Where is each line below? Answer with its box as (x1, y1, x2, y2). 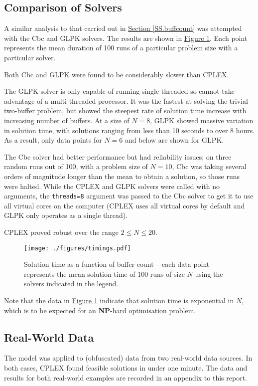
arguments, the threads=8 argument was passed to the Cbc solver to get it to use (4, 191, 254, 201)
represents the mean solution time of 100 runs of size (24, 268, 185, 279)
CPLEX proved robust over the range (4, 226, 119, 237)
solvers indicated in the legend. (24, 278, 119, 289)
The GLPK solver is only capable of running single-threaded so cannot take (4, 86, 235, 96)
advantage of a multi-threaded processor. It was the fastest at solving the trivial (4, 95, 248, 106)
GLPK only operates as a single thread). (4, 210, 128, 220)
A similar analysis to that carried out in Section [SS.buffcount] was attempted (4, 23, 242, 33)
